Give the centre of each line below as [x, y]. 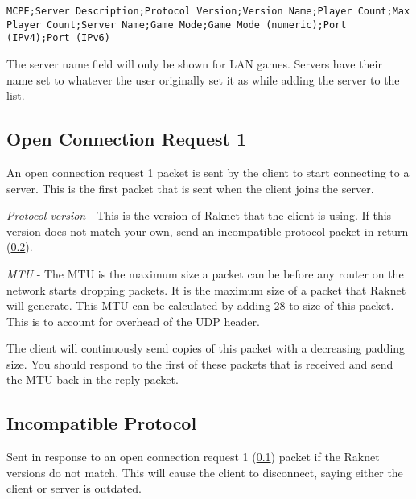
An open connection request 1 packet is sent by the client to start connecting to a [208, 172]
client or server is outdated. [74, 488]
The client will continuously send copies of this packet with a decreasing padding [206, 348]
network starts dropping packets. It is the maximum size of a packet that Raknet [206, 289]
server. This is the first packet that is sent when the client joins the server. [190, 188]
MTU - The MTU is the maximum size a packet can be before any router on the [205, 273]
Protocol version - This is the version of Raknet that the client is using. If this [199, 215]
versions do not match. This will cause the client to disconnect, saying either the [205, 472]
